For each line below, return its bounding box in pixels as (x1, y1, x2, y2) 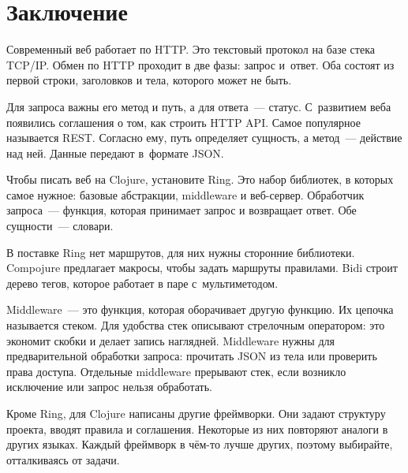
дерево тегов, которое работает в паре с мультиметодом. (6, 274, 279, 291)
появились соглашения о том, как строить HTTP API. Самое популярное (6, 114, 361, 130)
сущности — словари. (6, 218, 114, 234)
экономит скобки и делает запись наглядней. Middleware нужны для (6, 332, 335, 348)
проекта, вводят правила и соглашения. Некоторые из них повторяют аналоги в (6, 420, 388, 437)
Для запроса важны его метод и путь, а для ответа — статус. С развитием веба (6, 98, 391, 114)
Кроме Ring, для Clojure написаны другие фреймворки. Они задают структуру (6, 405, 386, 421)
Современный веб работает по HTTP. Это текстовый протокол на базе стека (6, 41, 375, 58)
